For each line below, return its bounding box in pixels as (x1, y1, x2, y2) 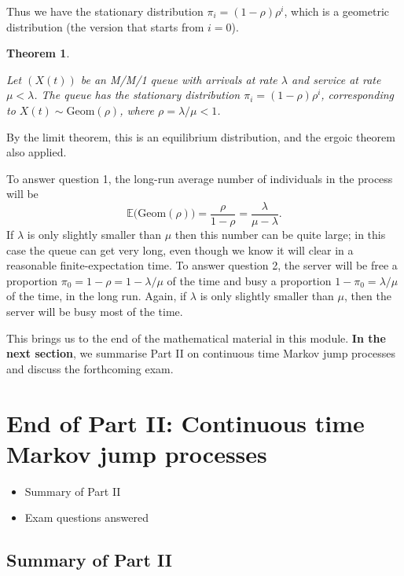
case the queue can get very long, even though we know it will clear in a (6, 241, 354, 258)
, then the (343, 288, 391, 304)
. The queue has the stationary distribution (34, 86, 241, 103)
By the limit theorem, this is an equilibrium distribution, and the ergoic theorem (6, 128, 395, 145)
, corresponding (321, 86, 394, 103)
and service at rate (291, 71, 381, 87)
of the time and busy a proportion (167, 272, 332, 288)
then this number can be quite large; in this (174, 226, 386, 242)
